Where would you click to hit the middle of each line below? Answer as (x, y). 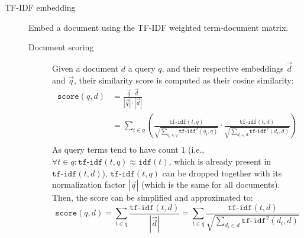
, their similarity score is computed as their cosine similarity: (184, 80)
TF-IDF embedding (40, 7)
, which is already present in (220, 161)
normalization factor (89, 184)
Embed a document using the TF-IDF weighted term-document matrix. (159, 27)
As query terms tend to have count (115, 149)
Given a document (85, 68)
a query (142, 68)
